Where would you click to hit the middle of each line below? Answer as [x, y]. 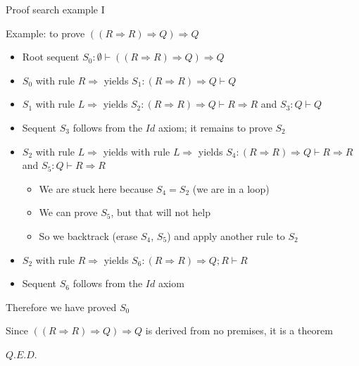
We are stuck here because [96, 188]
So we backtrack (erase [88, 235]
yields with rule [137, 151]
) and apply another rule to [226, 235]
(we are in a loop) [231, 188]
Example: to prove [45, 33]
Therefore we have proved [61, 307]
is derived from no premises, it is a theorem [239, 330]
